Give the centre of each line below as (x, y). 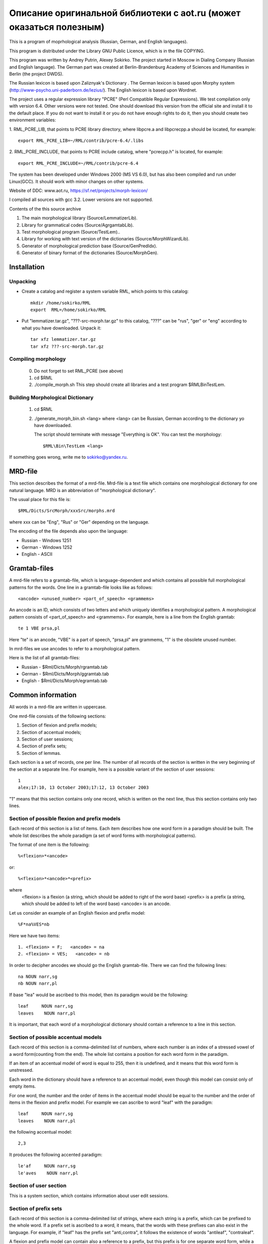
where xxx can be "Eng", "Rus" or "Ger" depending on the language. (79, 522)
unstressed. (21, 1070)
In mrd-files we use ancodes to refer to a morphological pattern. (75, 648)
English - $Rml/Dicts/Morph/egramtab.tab (65, 681)
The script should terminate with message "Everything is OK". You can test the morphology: (128, 434)
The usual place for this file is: (40, 499)
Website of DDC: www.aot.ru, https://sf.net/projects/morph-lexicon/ (79, 190)
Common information (43, 695)
